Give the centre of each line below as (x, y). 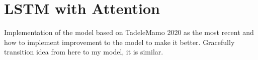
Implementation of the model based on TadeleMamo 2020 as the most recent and (129, 32)
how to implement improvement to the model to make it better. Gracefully (119, 42)
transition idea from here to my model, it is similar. (84, 52)
